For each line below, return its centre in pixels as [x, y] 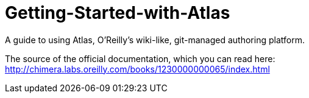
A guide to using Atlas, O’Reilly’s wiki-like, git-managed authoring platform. [155, 40]
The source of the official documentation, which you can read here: [140, 58]
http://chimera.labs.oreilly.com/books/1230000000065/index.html [137, 69]
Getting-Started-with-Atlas [118, 13]
